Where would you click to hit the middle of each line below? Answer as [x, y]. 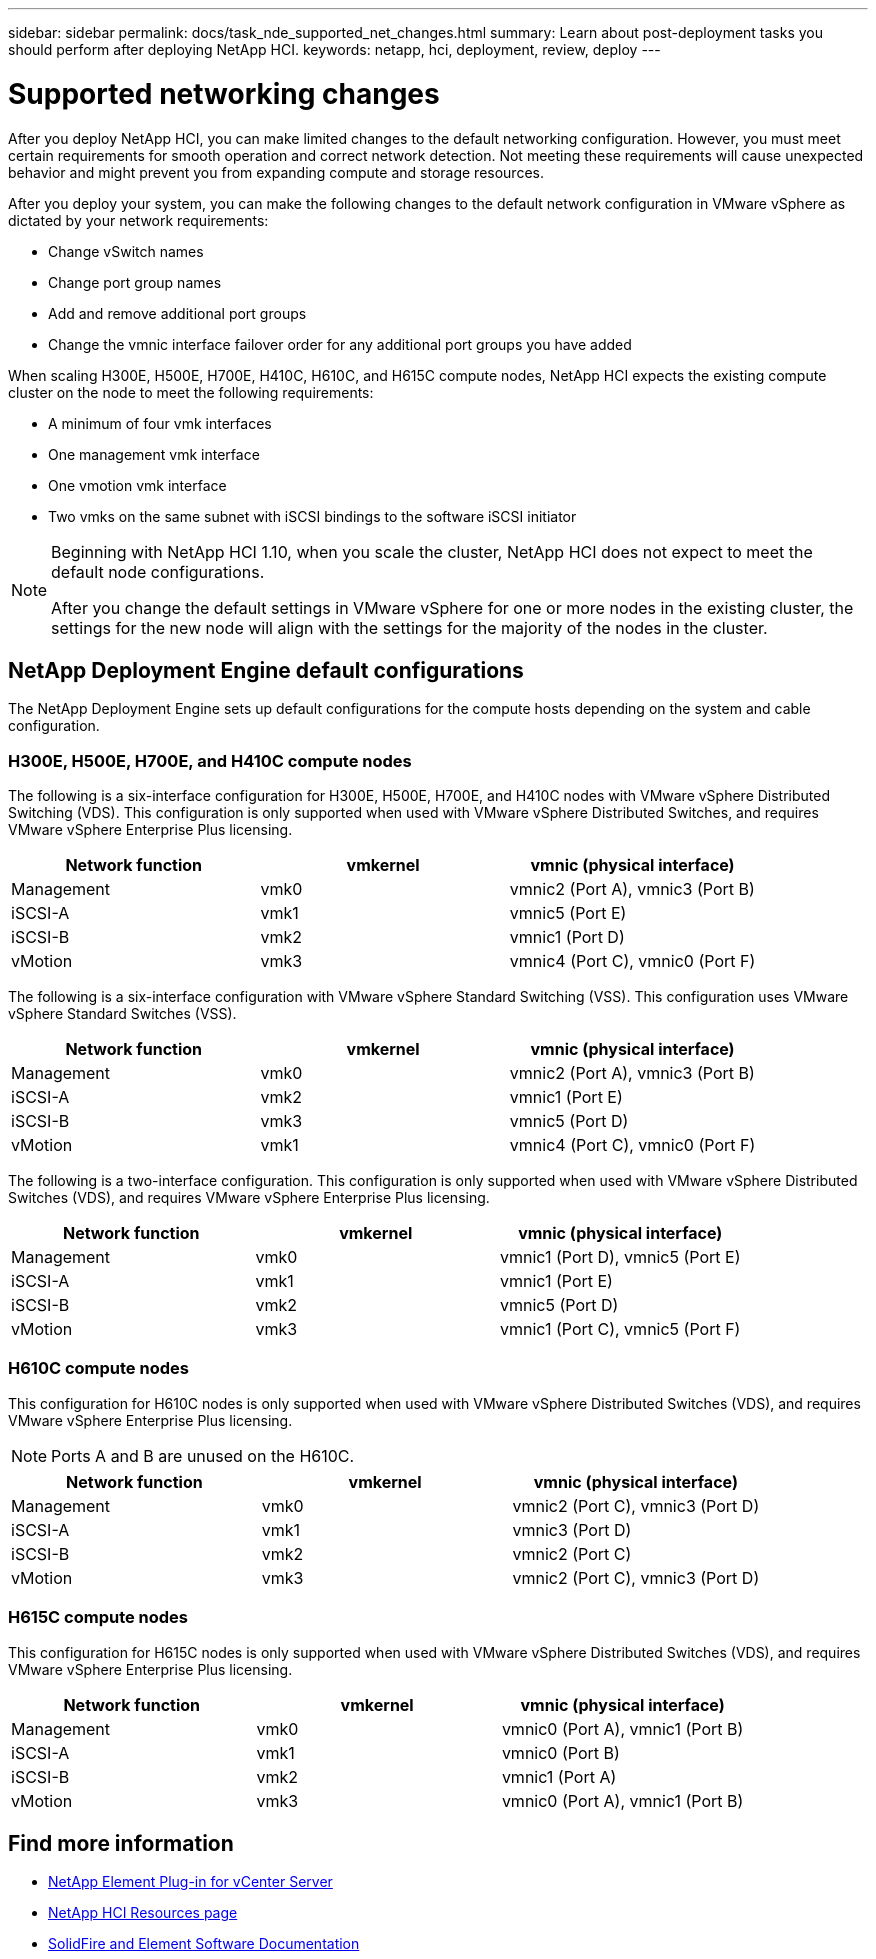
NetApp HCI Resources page [143, 1913]
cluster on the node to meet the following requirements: [191, 392]
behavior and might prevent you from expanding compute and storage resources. [276, 172]
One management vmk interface [154, 454]
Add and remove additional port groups [177, 313]
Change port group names [135, 282]
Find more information [121, 1844]
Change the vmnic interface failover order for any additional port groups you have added [340, 344]
